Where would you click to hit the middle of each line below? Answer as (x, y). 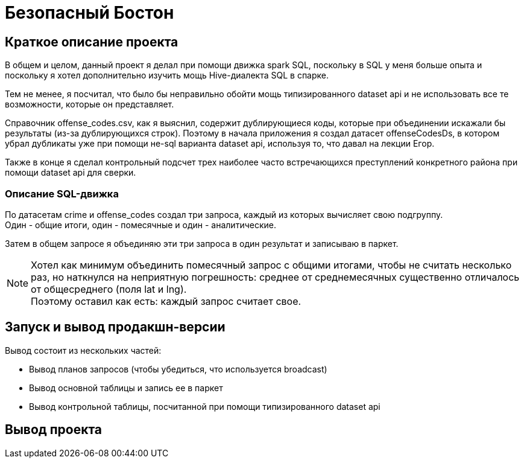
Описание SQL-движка (62, 193)
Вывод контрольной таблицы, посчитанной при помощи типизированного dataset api (205, 406)
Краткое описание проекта (92, 42)
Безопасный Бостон (90, 13)
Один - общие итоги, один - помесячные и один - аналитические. (140, 225)
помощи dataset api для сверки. (71, 173)
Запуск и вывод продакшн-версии (115, 327)
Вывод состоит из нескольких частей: (83, 350)
